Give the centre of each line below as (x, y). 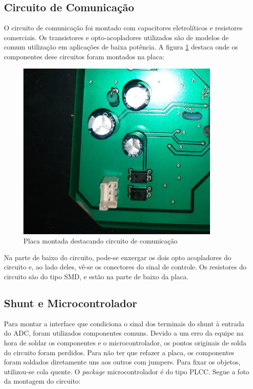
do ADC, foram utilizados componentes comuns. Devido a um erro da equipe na (124, 333)
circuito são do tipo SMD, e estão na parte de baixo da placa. (96, 276)
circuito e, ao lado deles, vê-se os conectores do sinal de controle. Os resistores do (125, 267)
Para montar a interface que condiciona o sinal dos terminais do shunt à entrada (124, 323)
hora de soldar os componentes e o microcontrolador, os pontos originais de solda (125, 342)
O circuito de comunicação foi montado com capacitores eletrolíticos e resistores (123, 28)
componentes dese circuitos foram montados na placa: (84, 56)
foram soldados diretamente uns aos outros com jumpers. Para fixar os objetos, (122, 362)
